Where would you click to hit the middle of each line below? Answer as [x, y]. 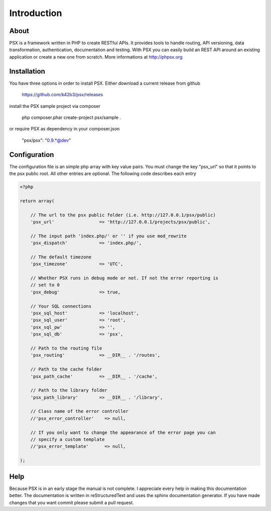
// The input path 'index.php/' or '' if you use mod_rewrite [108, 236]
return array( [37, 201]
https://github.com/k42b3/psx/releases [62, 95]
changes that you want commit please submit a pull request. [72, 502]
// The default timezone [61, 257]
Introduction [36, 13]
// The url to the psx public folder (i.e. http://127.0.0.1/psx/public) [123, 215]
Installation [27, 71]
